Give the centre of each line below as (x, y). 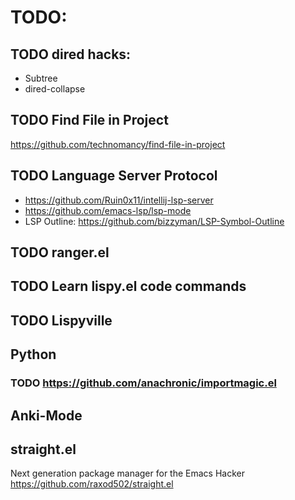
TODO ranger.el (60, 252)
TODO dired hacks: (71, 54)
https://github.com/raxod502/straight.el (92, 484)
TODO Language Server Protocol (114, 176)
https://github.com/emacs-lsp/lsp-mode (108, 210)
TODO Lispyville (61, 320)
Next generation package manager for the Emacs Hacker (127, 473)
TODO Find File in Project (89, 120)
